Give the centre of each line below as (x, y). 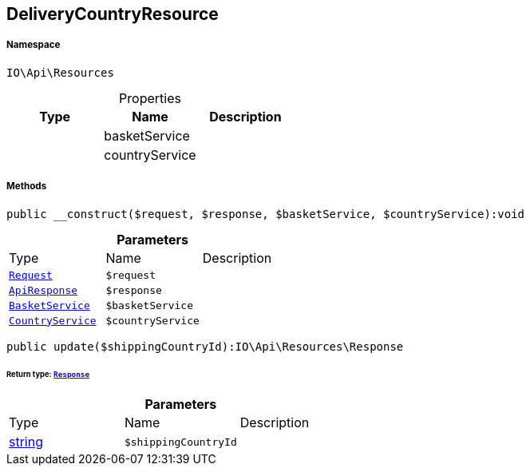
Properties (150, 98)
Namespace (34, 45)
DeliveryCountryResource (113, 14)
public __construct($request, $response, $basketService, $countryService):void (266, 214)
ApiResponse (44, 290)
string (26, 442)
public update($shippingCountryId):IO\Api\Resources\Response (205, 346)
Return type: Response (48, 375)
